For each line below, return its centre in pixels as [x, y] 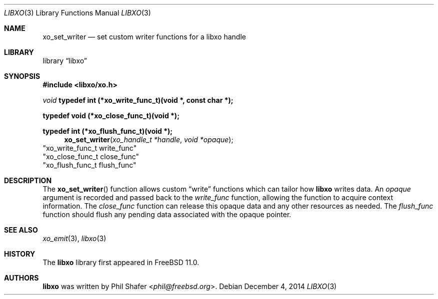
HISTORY [20, 254]
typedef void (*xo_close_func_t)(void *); [111, 116]
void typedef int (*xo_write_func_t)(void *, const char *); [138, 100]
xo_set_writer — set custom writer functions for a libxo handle [144, 37]
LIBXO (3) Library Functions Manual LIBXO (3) [77, 13]
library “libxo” [65, 61]
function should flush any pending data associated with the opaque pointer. [167, 214]
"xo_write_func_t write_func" [90, 148]
